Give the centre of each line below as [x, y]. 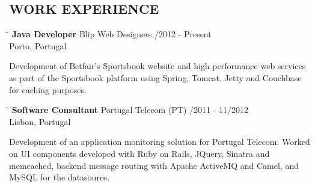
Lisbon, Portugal [40, 121]
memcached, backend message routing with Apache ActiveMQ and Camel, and [154, 165]
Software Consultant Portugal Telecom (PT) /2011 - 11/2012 [130, 110]
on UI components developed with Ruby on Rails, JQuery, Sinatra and [139, 153]
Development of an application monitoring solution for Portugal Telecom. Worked [160, 142]
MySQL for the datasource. [60, 177]
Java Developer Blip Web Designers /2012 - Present [112, 34]
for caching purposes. [48, 89]
